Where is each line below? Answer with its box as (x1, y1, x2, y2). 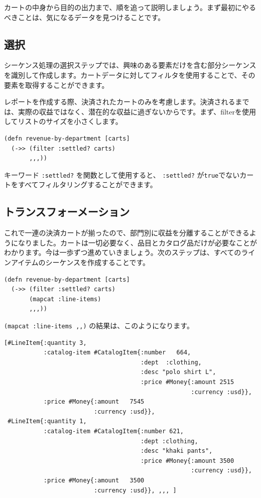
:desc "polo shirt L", (141, 368, 216, 376)
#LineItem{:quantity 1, (8, 418, 87, 425)
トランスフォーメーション (4, 204, 130, 219)
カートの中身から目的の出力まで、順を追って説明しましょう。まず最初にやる (4, 2, 256, 12)
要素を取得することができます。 (4, 79, 109, 90)
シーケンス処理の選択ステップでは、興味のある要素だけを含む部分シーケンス (4, 60, 256, 70)
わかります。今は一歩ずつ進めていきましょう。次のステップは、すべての (4, 247, 241, 258)
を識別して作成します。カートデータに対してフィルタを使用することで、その (4, 69, 255, 80)
